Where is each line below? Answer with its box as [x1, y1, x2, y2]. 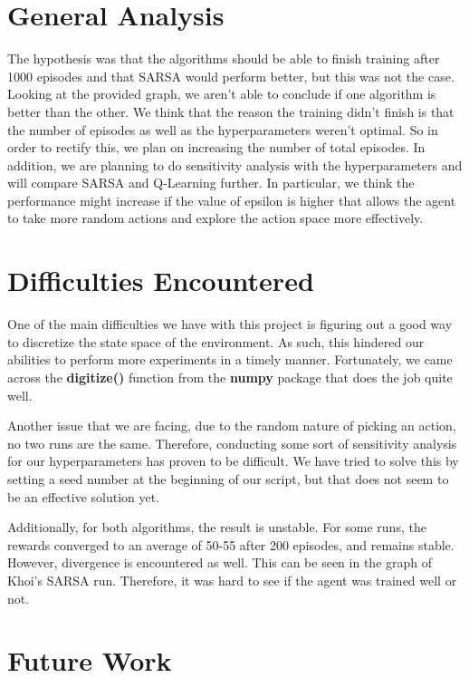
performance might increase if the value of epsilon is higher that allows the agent [7, 190, 456, 209]
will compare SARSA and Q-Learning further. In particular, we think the [7, 173, 415, 192]
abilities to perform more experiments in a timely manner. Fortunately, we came [7, 350, 453, 369]
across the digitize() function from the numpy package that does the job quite [7, 367, 453, 386]
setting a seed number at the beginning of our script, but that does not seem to [7, 469, 449, 488]
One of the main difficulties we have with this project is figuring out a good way [7, 315, 453, 334]
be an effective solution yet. [7, 487, 160, 506]
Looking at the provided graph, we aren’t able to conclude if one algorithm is [7, 84, 436, 103]
